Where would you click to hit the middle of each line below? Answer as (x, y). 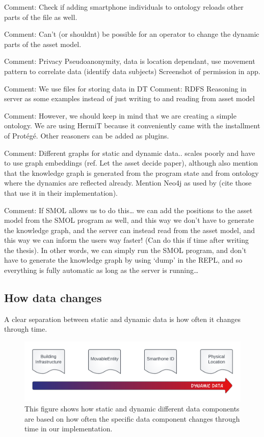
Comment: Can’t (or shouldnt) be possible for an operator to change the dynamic (132, 34)
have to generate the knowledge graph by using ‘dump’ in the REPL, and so (123, 260)
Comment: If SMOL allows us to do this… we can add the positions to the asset (128, 210)
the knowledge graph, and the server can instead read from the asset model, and (130, 230)
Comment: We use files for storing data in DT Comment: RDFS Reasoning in (125, 88)
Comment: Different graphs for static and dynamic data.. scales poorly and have (130, 153)
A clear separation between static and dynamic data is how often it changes (122, 319)
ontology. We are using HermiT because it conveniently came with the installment (132, 125)
